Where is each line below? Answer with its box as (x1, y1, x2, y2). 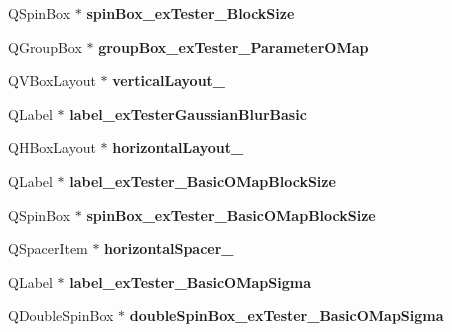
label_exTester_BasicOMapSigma (69, 271, 311, 292)
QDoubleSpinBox (8, 305, 114, 326)
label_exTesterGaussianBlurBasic (69, 103, 307, 124)
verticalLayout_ (112, 70, 226, 91)
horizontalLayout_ (112, 137, 244, 158)
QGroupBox (8, 36, 82, 57)
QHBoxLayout (8, 137, 96, 158)
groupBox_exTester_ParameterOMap (98, 36, 369, 57)
